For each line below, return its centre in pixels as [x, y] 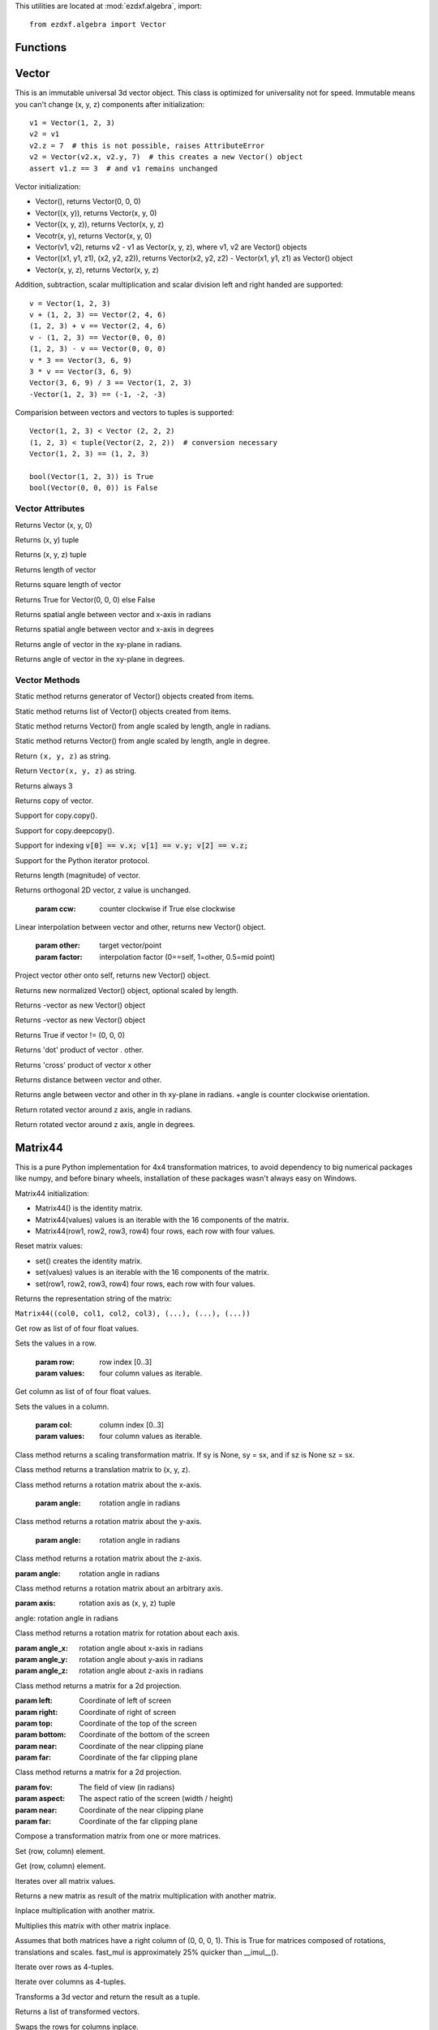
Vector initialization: [48, 187]
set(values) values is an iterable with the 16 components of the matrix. [152, 1272]
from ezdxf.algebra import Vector [98, 25]
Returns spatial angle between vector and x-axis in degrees [114, 629]
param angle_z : [42, 1671]
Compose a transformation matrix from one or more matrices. [118, 1836]
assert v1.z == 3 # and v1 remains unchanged [124, 168]
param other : [58, 945]
